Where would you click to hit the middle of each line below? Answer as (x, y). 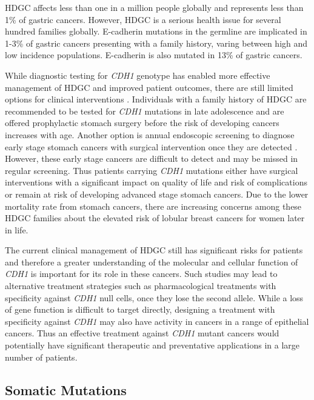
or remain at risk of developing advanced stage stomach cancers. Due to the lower (157, 194)
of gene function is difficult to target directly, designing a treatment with (140, 309)
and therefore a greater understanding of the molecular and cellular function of (152, 262)
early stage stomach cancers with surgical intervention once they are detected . (151, 146)
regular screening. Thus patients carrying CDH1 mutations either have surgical (152, 170)
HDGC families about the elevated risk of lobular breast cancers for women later (155, 218)
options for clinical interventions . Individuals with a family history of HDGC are (156, 99)
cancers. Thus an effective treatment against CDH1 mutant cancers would (142, 333)
